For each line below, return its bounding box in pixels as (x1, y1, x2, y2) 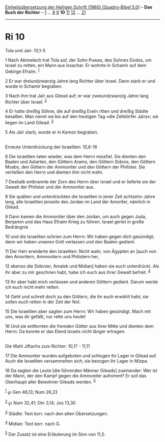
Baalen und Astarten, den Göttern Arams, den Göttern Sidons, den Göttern (5, 159, 156, 165)
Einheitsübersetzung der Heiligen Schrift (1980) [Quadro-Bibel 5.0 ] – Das (5, 4, 153, 10)
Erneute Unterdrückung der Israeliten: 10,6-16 (5, 144, 97, 150)
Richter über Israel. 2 (5, 98, 47, 105)
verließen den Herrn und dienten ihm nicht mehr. (5, 169, 104, 175)
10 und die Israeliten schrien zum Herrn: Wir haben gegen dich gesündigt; (5, 234, 155, 239)
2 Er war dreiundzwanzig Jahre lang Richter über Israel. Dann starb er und (5, 78, 156, 84)
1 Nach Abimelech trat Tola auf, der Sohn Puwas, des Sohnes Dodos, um (5, 57, 152, 63)
